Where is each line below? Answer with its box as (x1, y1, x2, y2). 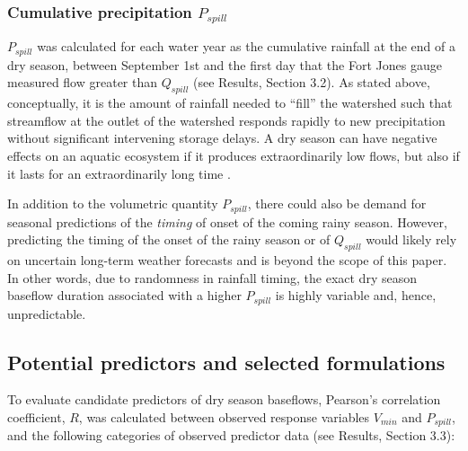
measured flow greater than (7, 73, 158, 92)
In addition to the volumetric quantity (7, 194, 218, 213)
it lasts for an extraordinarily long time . (7, 164, 231, 182)
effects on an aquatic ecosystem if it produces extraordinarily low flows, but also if (7, 146, 460, 164)
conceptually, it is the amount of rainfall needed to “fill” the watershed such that (7, 93, 453, 112)
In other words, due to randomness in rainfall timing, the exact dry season (7, 268, 417, 287)
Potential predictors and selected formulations (7, 348, 446, 376)
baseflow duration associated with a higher (7, 286, 242, 305)
